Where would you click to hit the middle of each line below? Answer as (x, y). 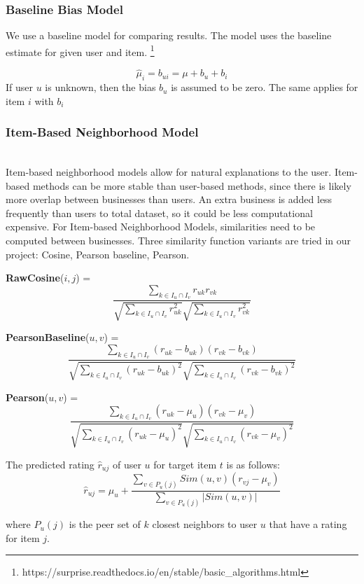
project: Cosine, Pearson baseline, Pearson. (98, 254)
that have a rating (308, 524)
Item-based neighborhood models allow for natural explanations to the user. (169, 172)
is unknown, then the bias (100, 87)
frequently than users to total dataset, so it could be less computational (159, 213)
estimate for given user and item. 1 (80, 50)
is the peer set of (105, 524)
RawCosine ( (35, 278)
